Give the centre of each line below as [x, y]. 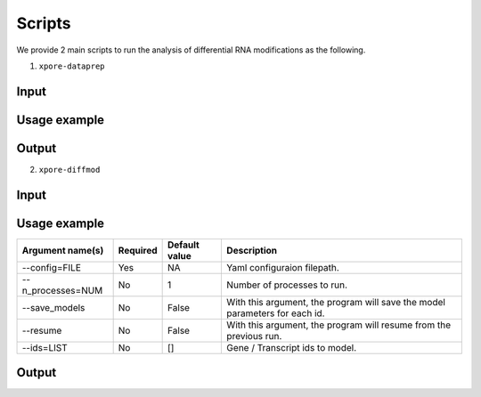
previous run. [254, 336]
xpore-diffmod [69, 170]
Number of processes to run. [287, 285]
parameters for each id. [276, 313]
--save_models [53, 307]
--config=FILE [52, 267]
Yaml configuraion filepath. [283, 267]
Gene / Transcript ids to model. [291, 347]
